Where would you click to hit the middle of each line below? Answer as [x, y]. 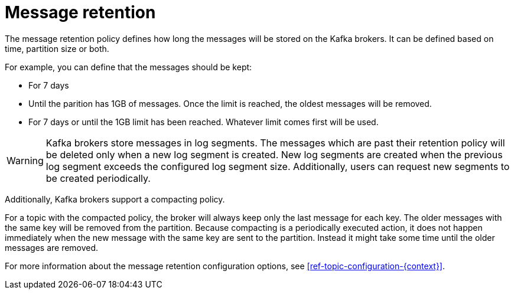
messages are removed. [52, 247]
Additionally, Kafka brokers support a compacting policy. [115, 199]
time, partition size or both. [57, 48]
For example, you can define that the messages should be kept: [128, 67]
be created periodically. [98, 178]
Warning [25, 160]
